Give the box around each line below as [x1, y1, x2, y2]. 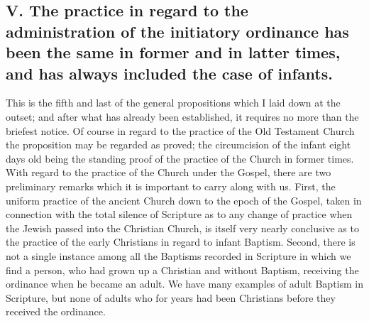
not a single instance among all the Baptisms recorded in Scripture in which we [6, 248, 351, 263]
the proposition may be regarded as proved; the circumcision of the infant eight [6, 137, 351, 152]
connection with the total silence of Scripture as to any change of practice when [6, 207, 353, 222]
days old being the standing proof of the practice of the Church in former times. [6, 151, 354, 165]
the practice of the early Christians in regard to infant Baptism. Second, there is [6, 234, 356, 249]
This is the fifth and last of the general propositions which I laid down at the [6, 95, 341, 110]
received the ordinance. [6, 304, 106, 319]
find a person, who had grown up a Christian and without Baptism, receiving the [6, 262, 359, 277]
